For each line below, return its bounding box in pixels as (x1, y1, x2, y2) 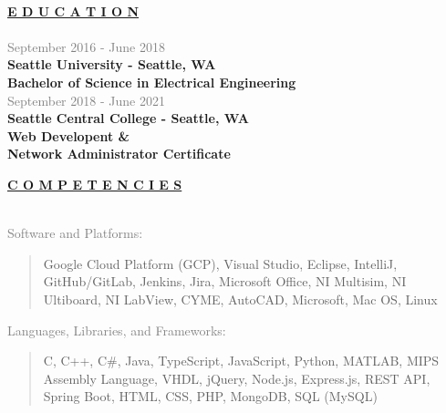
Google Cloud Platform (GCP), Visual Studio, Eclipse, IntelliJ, (43, 253, 398, 273)
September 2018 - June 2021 (7, 90, 165, 109)
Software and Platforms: (7, 223, 143, 243)
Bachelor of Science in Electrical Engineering (7, 72, 296, 91)
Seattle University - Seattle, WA (7, 55, 216, 74)
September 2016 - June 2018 (7, 36, 165, 56)
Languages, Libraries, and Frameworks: (7, 320, 226, 339)
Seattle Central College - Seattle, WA (7, 108, 249, 128)
